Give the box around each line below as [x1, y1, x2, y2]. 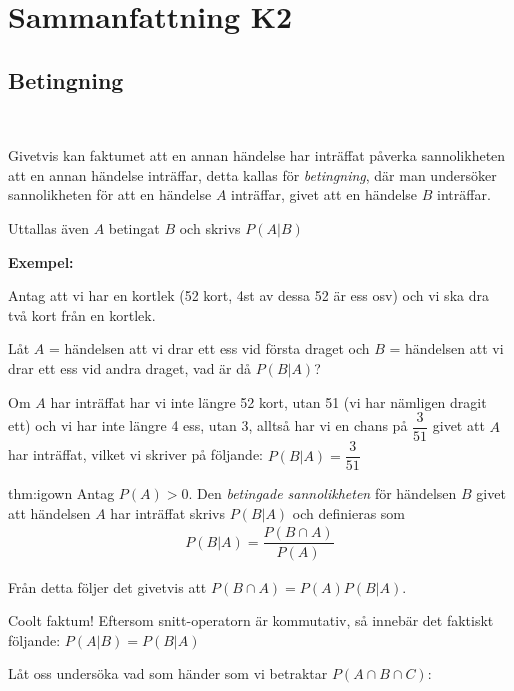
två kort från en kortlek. [8, 304, 156, 325]
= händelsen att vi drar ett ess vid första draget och [49, 338, 370, 359]
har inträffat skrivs [110, 502, 225, 523]
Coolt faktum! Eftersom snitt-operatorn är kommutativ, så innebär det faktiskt [8, 610, 494, 631]
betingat [108, 217, 160, 238]
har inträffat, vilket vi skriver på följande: [8, 444, 263, 465]
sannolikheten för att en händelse [8, 184, 212, 205]
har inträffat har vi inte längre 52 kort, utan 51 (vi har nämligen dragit [50, 391, 487, 412]
